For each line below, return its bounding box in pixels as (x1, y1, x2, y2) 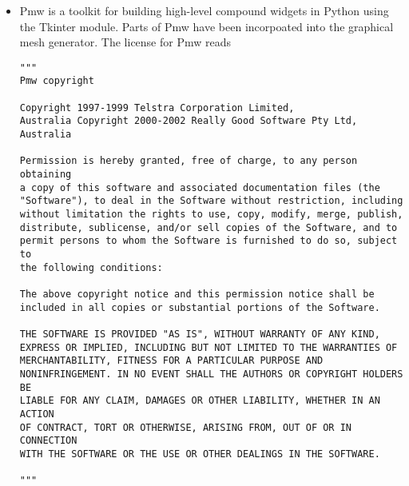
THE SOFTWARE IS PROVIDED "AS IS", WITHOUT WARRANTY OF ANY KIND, (19, 328, 380, 340)
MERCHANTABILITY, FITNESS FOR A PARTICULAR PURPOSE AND (19, 355, 324, 367)
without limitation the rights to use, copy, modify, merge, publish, (19, 209, 403, 220)
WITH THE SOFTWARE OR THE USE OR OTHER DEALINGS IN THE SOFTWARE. (19, 448, 380, 460)
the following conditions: (19, 261, 163, 273)
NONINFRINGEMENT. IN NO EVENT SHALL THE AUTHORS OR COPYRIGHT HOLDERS (19, 368, 403, 380)
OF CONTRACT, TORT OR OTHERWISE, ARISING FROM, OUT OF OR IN (19, 421, 352, 433)
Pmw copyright (19, 75, 94, 87)
